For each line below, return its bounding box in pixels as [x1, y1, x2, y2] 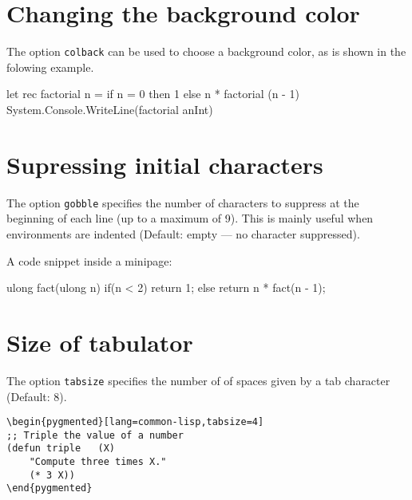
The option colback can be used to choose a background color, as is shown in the [6, 43, 406, 60]
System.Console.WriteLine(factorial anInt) [6, 100, 213, 117]
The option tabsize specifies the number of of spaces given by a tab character [6, 372, 390, 388]
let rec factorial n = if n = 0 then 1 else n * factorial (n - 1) [6, 85, 299, 102]
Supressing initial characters [6, 148, 323, 180]
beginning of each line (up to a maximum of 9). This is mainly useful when [6, 210, 374, 226]
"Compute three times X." [29, 456, 167, 468]
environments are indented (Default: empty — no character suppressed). [6, 225, 360, 242]
